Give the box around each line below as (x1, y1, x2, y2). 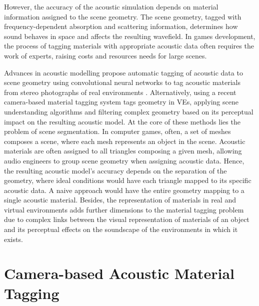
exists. (4, 233, 23, 244)
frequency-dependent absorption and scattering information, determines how (4, 21, 238, 31)
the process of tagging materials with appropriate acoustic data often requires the (4, 40, 254, 51)
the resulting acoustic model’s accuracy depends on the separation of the (4, 165, 227, 175)
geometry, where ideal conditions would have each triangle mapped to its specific (4, 175, 251, 185)
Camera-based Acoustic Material (4, 263, 234, 283)
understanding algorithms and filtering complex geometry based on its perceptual (4, 106, 253, 116)
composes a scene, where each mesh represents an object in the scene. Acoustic (4, 135, 245, 146)
